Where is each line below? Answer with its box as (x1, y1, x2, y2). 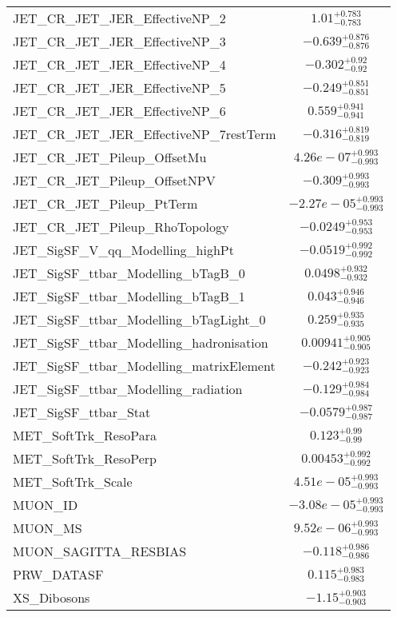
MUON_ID (13, 496, 78, 514)
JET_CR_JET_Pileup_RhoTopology (13, 217, 229, 236)
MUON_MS (13, 519, 82, 537)
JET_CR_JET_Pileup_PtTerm (13, 194, 198, 213)
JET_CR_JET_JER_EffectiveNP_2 (13, 9, 226, 27)
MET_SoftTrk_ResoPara (13, 426, 157, 444)
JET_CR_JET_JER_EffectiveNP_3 (13, 32, 226, 50)
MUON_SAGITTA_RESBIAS (13, 542, 187, 560)
